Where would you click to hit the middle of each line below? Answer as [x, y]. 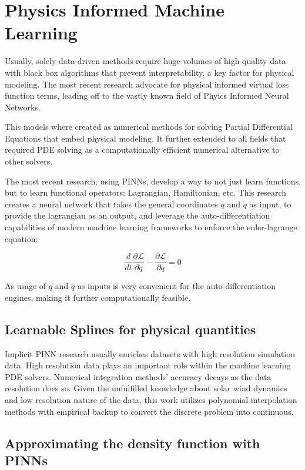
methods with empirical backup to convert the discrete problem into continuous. [149, 411]
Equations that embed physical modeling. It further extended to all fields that [145, 138]
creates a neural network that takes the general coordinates [111, 204]
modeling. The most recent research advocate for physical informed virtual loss [147, 84]
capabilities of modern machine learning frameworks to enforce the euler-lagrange [151, 227]
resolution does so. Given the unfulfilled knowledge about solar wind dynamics [146, 388]
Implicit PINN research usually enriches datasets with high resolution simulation [150, 353]
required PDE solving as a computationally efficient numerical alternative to [142, 150]
